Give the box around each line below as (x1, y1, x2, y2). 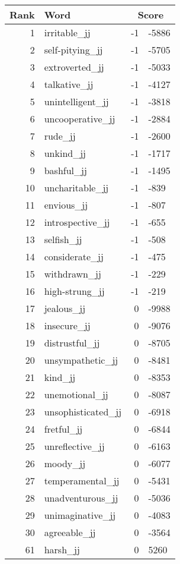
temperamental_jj (44, 474, 120, 487)
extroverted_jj (44, 60, 104, 74)
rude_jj (44, 129, 76, 143)
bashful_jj (44, 163, 87, 177)
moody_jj (44, 456, 86, 470)
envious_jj (44, 198, 88, 212)
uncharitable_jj (44, 181, 109, 194)
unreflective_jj (44, 439, 105, 453)
